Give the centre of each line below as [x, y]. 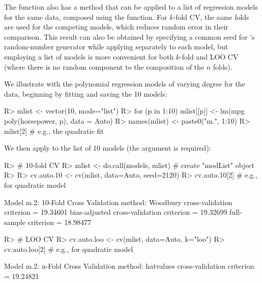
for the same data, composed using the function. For [86, 17]
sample [15, 222]
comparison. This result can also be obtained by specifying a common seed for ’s [129, 36]
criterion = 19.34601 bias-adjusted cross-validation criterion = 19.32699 [116, 212]
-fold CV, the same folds [211, 17]
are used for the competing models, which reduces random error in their [116, 27]
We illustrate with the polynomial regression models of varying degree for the [125, 84]
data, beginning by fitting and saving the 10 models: [86, 93]
